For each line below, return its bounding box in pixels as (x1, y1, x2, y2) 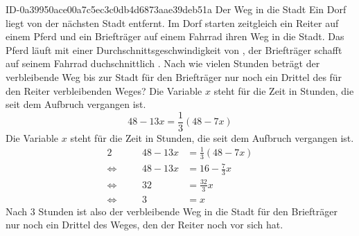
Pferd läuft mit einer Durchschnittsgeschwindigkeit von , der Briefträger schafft (6, 42, 342, 57)
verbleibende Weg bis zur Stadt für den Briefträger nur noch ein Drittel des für (6, 69, 342, 84)
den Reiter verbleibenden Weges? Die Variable (6, 83, 202, 98)
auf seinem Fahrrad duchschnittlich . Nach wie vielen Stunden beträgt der (6, 56, 320, 71)
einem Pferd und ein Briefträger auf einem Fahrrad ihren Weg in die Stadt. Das (6, 29, 344, 44)
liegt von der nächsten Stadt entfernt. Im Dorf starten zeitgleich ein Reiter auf (6, 15, 339, 30)
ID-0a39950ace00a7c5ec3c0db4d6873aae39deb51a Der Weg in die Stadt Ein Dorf (6, 2, 347, 16)
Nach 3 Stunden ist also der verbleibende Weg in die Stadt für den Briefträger (6, 203, 338, 218)
